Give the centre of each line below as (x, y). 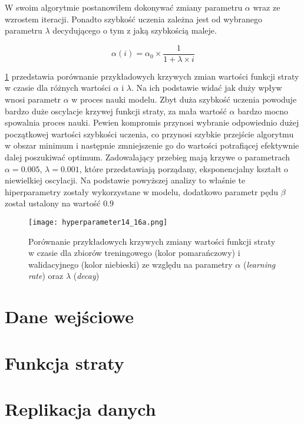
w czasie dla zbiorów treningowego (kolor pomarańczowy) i (134, 253)
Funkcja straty (65, 362)
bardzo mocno (263, 111)
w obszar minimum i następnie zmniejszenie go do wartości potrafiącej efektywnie (152, 145)
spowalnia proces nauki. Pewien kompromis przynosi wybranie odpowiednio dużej (152, 122)
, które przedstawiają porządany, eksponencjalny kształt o (184, 168)
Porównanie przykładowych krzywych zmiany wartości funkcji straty (152, 241)
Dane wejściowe (69, 316)
